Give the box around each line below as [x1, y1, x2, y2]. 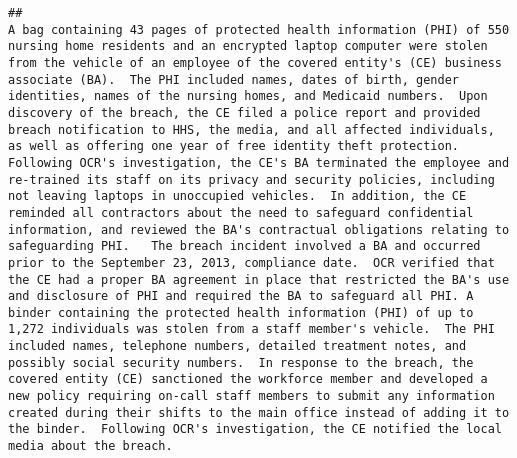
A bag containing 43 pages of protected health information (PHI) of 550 [8, 22, 510, 37]
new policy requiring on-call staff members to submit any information [8, 389, 495, 404]
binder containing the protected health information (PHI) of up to [8, 305, 474, 320]
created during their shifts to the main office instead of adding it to [8, 405, 510, 420]
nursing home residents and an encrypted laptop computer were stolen [8, 39, 488, 54]
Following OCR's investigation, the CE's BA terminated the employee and [8, 155, 510, 170]
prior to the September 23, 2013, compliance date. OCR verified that [8, 255, 495, 270]
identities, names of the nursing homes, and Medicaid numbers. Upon [8, 89, 488, 104]
